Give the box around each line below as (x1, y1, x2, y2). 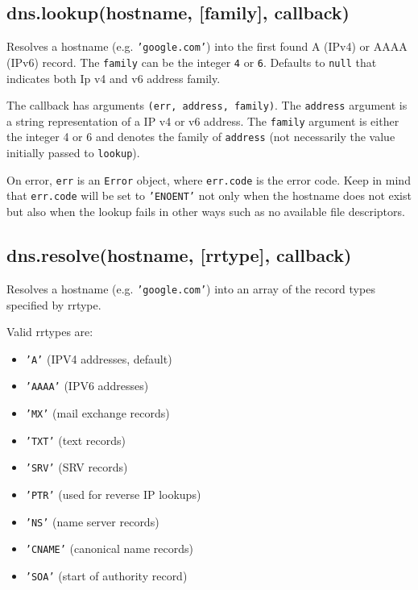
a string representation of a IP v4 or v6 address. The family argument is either (6, 112, 399, 129)
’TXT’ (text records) (25, 431, 126, 448)
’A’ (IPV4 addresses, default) (25, 350, 172, 367)
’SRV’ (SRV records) (25, 459, 128, 476)
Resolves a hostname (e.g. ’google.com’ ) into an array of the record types (6, 280, 375, 297)
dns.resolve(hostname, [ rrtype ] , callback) (6, 243, 352, 268)
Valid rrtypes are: (6, 323, 93, 340)
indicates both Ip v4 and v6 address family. (6, 69, 221, 86)
